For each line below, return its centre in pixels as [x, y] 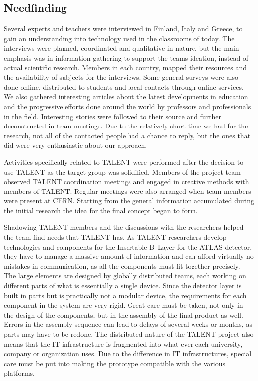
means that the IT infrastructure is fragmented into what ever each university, [123, 344]
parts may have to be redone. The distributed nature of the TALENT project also [129, 334]
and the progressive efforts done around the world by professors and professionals [128, 106]
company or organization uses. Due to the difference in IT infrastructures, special [128, 353]
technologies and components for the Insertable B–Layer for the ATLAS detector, [128, 246]
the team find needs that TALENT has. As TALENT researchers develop [115, 237]
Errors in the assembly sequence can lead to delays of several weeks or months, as [128, 324]
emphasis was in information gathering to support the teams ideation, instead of [126, 57]
